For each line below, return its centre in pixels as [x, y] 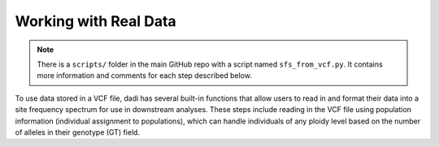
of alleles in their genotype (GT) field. [78, 132]
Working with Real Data [96, 21]
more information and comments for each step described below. [144, 76]
